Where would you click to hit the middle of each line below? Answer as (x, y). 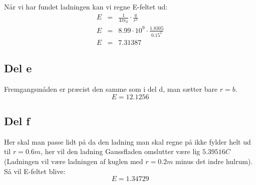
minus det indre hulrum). (214, 161)
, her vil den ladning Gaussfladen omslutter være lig (120, 151)
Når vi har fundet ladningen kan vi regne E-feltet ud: (86, 6)
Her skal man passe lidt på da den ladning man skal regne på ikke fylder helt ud (127, 141)
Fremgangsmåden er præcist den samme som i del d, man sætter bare (111, 89)
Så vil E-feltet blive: (35, 171)
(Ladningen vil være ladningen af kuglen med (74, 161)
